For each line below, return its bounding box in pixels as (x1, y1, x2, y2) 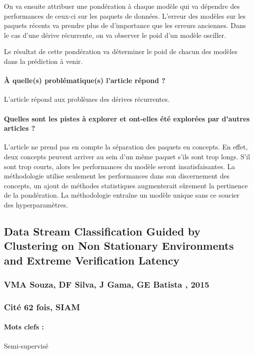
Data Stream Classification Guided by (4, 223, 201, 238)
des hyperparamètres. (4, 199, 68, 209)
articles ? (4, 123, 35, 133)
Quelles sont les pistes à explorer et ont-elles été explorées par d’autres (4, 113, 250, 123)
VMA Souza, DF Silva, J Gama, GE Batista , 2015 (4, 278, 209, 290)
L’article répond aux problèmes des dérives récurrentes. (4, 94, 170, 104)
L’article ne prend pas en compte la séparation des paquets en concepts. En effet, (4, 142, 248, 152)
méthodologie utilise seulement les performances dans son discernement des (4, 171, 229, 181)
